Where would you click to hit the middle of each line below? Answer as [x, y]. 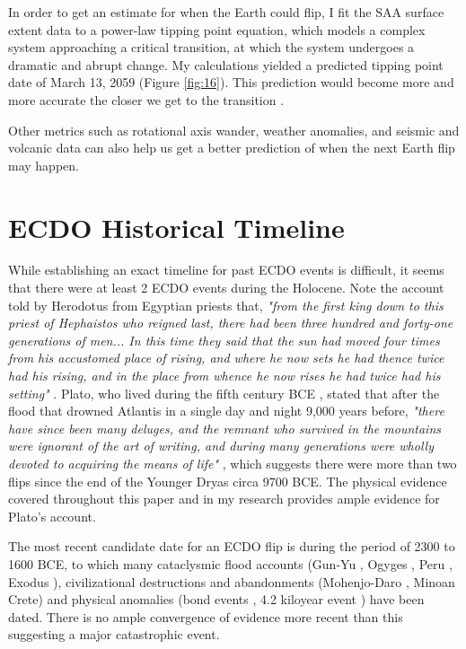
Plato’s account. [52, 516]
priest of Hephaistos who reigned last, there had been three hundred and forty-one [231, 323]
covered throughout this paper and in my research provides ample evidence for [224, 499]
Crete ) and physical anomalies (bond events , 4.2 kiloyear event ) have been [216, 599]
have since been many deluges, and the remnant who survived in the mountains [224, 428]
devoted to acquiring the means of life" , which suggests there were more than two [233, 463]
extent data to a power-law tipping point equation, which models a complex [217, 29]
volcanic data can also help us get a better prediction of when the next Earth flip [232, 148]
